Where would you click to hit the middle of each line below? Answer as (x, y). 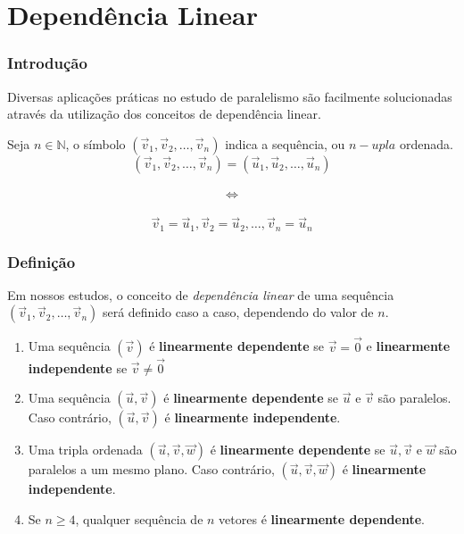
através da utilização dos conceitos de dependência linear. (164, 114)
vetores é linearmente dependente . (322, 519)
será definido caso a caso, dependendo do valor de (238, 312)
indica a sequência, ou (285, 143)
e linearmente (408, 346)
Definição (41, 261)
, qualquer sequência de (139, 519)
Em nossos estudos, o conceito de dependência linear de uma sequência (201, 294)
